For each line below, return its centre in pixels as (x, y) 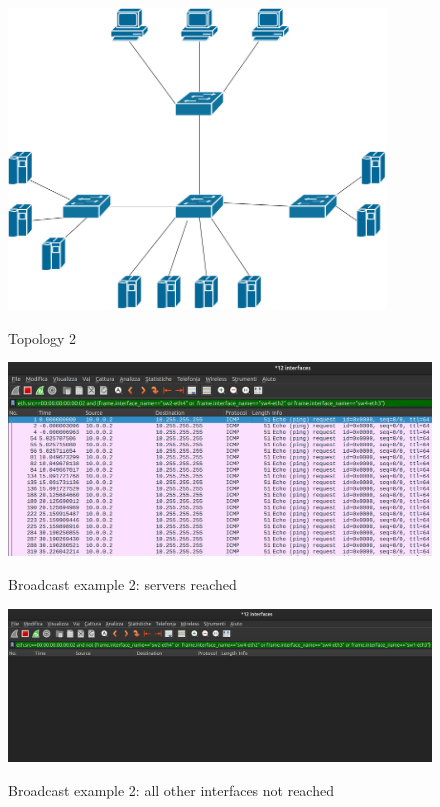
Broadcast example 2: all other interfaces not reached (171, 789)
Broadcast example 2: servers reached (122, 584)
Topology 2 (42, 337)
